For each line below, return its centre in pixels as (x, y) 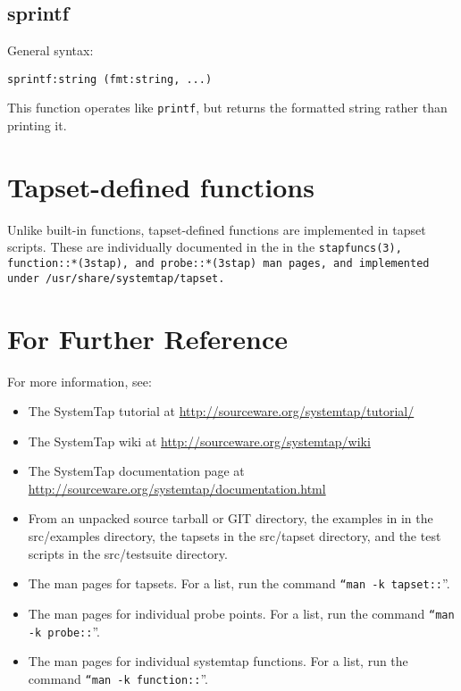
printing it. (37, 125)
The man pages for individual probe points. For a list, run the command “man (241, 613)
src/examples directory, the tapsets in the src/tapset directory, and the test (235, 536)
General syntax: (50, 50)
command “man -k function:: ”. (118, 678)
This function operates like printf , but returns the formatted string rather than (227, 108)
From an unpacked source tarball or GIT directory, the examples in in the (230, 518)
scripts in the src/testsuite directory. (128, 553)
